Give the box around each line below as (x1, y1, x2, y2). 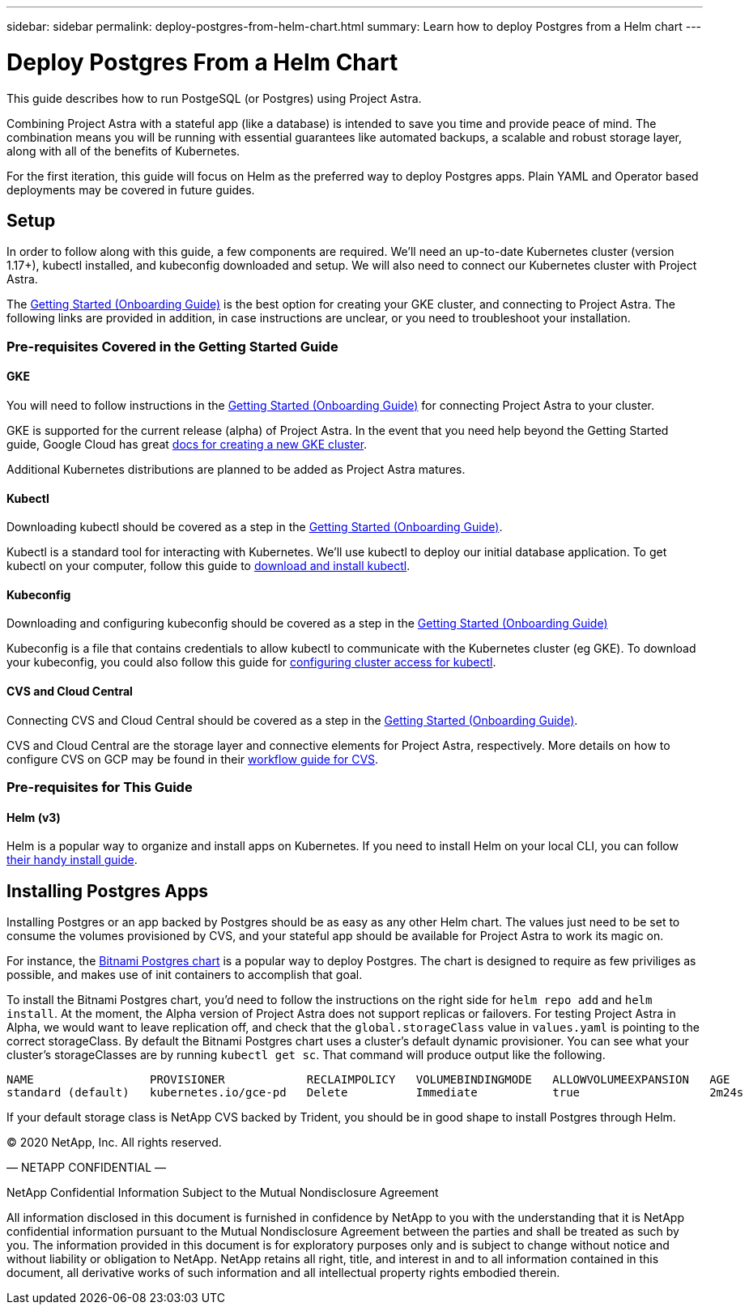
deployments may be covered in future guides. (6, 182, 255, 197)
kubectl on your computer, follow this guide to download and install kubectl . (6, 559, 411, 573)
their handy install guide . (6, 853, 138, 867)
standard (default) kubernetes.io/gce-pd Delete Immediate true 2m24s (6, 1086, 744, 1100)
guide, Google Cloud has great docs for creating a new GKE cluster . (6, 436, 368, 451)
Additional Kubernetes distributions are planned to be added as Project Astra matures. (6, 462, 466, 476)
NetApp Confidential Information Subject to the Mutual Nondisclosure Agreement (6, 1185, 439, 1200)
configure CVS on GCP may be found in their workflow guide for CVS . (6, 751, 379, 766)
